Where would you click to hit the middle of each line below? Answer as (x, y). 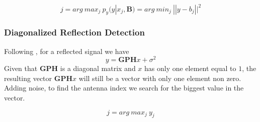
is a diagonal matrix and (98, 68)
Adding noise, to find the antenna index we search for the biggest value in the (124, 88)
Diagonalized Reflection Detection (74, 32)
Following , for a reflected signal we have (67, 51)
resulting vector (28, 78)
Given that (21, 68)
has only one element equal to (190, 68)
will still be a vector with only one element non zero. (160, 78)
